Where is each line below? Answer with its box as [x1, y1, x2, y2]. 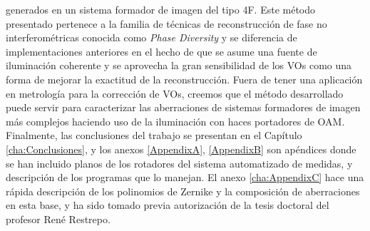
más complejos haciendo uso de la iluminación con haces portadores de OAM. [6, 113, 345, 128]
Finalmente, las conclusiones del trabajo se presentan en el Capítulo [6, 128, 302, 143]
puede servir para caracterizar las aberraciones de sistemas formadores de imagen [6, 100, 361, 115]
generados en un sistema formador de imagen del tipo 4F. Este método [6, 2, 316, 16]
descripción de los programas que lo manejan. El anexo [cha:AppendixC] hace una [6, 170, 364, 185]
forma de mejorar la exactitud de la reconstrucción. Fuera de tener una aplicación [6, 71, 363, 86]
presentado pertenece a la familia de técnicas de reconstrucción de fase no [6, 16, 327, 31]
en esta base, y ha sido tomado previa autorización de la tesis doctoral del [6, 197, 329, 212]
